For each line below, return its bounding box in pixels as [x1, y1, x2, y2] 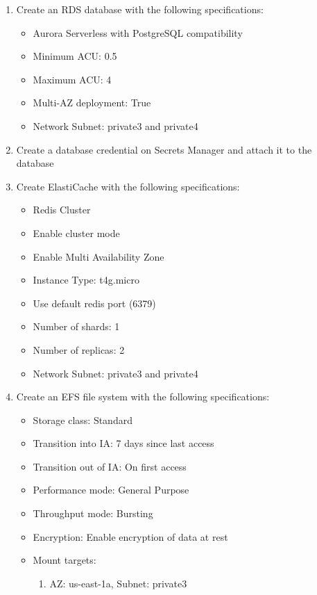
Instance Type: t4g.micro [33, 272, 139, 287]
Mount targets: [33, 553, 96, 567]
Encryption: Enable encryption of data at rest [33, 529, 228, 544]
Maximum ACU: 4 [33, 72, 112, 86]
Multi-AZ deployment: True [33, 95, 151, 110]
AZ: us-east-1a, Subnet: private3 [49, 576, 187, 590]
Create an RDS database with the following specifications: [16, 2, 264, 16]
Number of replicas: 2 [33, 342, 125, 357]
